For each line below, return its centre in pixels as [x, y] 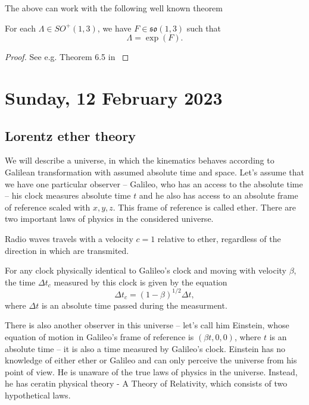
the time [20, 282]
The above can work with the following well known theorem [114, 8]
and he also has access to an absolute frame [219, 195]
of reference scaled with [48, 207]
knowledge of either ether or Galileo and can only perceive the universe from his [151, 360]
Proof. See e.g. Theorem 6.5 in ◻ [67, 57]
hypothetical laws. [38, 395]
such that [204, 28]
